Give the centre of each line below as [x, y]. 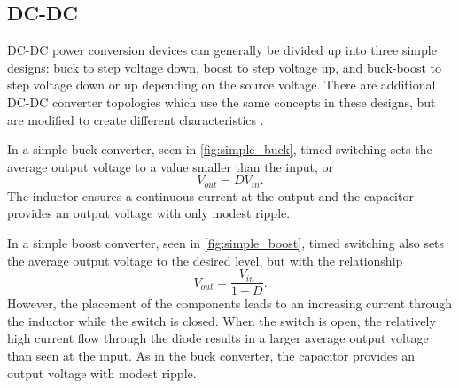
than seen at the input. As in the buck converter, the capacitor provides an [211, 356]
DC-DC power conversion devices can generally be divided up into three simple [222, 50]
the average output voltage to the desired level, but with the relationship [205, 260]
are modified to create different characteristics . [136, 119]
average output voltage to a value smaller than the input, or [171, 166]
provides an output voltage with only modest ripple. [149, 213]
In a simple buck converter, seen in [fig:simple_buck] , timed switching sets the [220, 149]
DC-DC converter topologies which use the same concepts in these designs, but [222, 101]
